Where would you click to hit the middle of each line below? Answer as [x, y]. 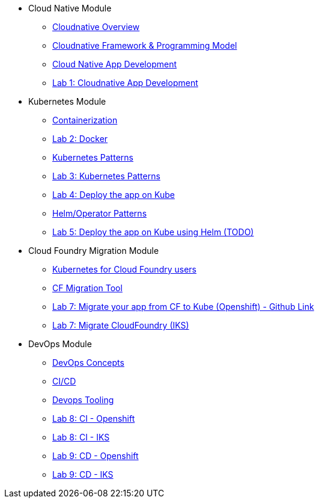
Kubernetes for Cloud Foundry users [124, 269]
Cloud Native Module [70, 8]
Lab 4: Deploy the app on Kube [114, 195]
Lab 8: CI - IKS [81, 437]
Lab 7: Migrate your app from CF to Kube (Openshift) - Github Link [183, 307]
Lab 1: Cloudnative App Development [125, 83]
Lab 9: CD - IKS [83, 474]
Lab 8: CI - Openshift [94, 418]
